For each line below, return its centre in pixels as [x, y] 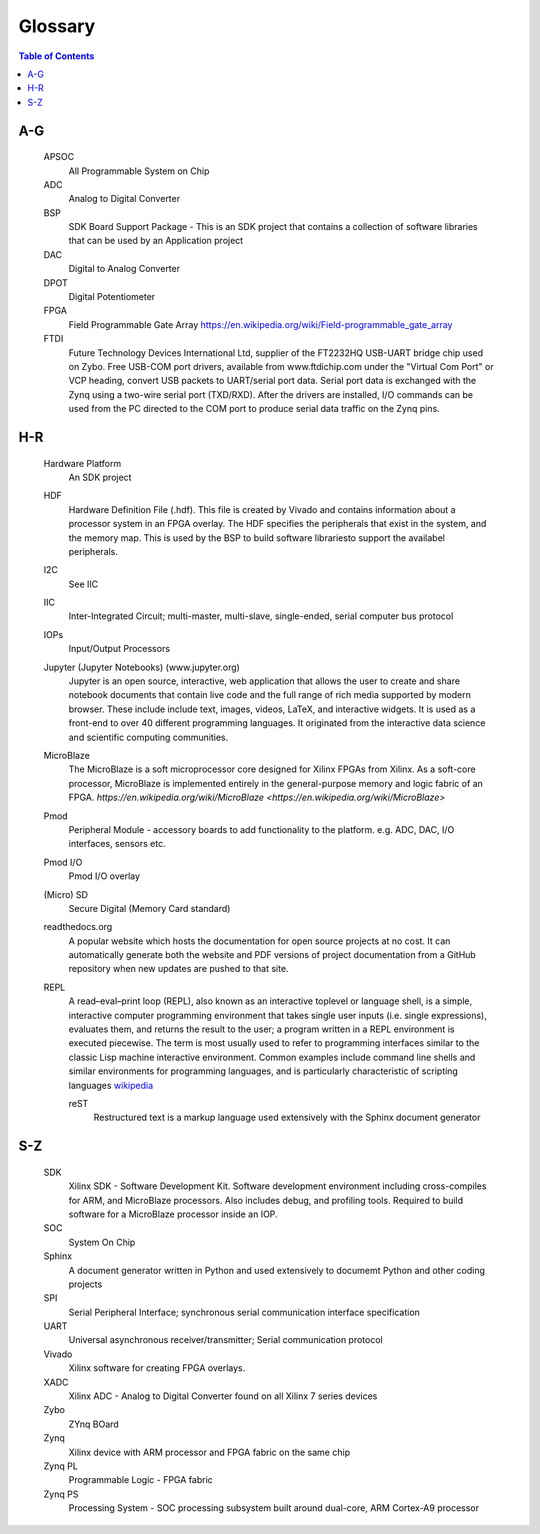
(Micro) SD [66, 894]
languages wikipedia [111, 1085]
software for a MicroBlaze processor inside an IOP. [173, 1214]
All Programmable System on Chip [139, 171]
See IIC [83, 584]
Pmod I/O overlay [104, 876]
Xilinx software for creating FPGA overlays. [157, 1368]
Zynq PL [61, 1466]
